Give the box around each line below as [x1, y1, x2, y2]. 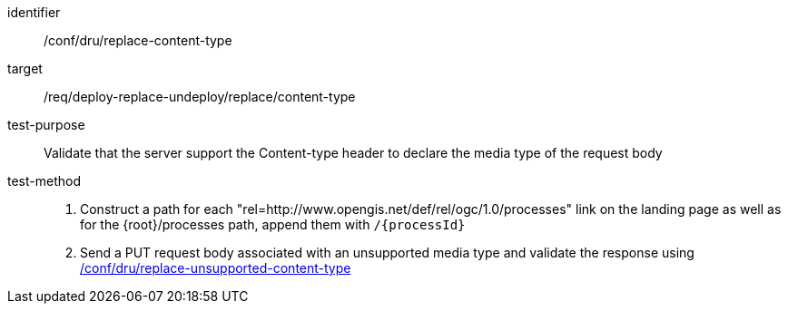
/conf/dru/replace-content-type [44, 33, 232, 48]
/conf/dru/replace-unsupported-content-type [80, 260, 351, 276]
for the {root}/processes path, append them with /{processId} [80, 217, 466, 232]
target [7, 61, 43, 76]
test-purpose [7, 117, 85, 132]
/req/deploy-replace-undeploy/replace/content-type [44, 89, 356, 104]
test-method [7, 173, 81, 189]
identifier [7, 5, 61, 20]
